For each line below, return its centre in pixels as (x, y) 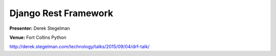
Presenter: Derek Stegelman (40, 28)
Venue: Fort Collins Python (38, 37)
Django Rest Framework (61, 13)
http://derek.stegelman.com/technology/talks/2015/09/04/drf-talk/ (79, 47)
